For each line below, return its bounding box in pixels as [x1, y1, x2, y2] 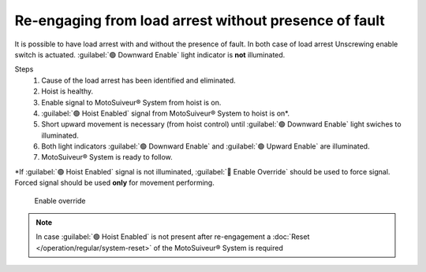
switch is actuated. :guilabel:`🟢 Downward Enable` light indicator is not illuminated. [14, 50, 286, 59]
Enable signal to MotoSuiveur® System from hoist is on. [41, 97, 222, 107]
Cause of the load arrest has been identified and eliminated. [41, 75, 236, 85]
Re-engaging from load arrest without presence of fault [14, 12, 386, 29]
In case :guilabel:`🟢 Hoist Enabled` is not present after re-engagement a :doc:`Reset [35, 232, 310, 241]
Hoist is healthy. [41, 86, 94, 96]
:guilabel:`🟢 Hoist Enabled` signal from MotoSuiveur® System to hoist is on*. [41, 108, 290, 118]
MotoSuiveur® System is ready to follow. [41, 153, 173, 162]
